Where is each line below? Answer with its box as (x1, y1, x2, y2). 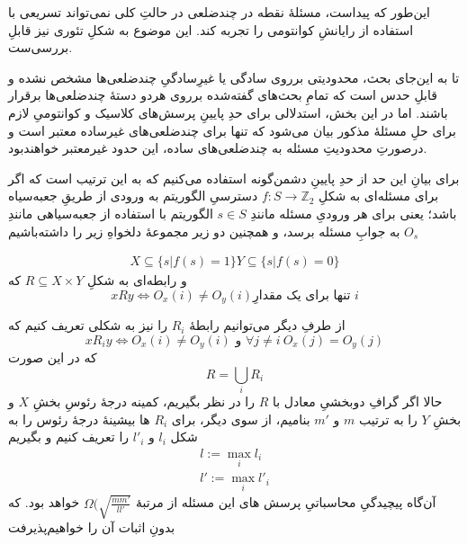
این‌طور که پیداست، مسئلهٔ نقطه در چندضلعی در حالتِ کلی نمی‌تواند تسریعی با (8, 3, 430, 21)
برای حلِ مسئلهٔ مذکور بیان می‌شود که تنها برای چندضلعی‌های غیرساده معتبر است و (8, 120, 456, 139)
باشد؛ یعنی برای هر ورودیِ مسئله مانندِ (250, 203, 457, 222)
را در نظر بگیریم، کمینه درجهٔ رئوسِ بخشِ (32, 392, 256, 411)
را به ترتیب (358, 409, 418, 428)
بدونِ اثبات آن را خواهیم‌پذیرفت (8, 518, 175, 536)
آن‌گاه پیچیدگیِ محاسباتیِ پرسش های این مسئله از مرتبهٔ (135, 493, 436, 512)
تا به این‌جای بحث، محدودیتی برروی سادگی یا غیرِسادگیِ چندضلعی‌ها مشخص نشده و (8, 67, 460, 86)
